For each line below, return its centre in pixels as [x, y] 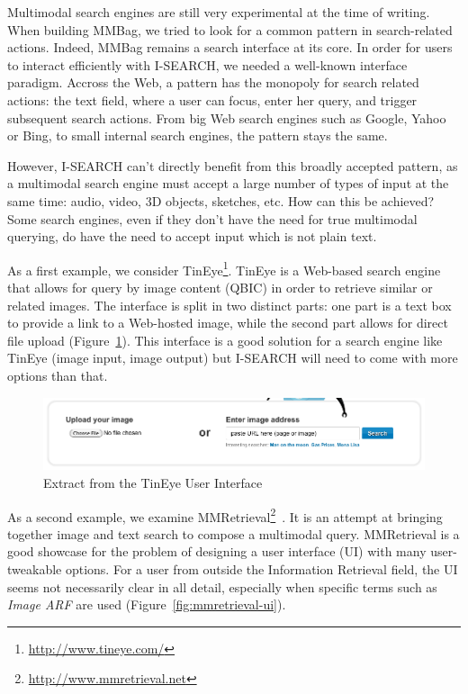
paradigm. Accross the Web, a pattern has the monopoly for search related [213, 82]
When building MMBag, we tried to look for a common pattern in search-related [230, 29]
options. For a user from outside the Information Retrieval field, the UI [261, 569]
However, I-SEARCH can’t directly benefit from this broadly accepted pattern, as [233, 165]
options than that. [58, 375]
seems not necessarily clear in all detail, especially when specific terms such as [222, 586]
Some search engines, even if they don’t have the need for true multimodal [212, 218]
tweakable [35, 569]
